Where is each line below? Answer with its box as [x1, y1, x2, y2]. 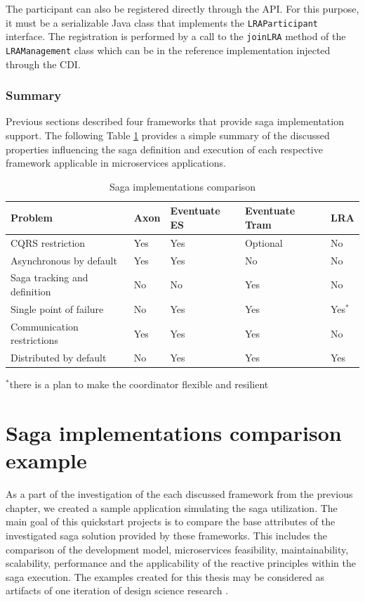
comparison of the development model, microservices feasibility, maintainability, [6, 542, 349, 556]
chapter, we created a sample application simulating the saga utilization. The [6, 500, 338, 515]
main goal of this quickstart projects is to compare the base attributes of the [6, 514, 336, 529]
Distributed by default [11, 350, 107, 365]
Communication [11, 319, 79, 333]
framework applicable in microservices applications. [6, 155, 226, 170]
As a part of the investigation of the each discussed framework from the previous [6, 487, 353, 501]
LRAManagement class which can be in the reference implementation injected [6, 42, 331, 57]
